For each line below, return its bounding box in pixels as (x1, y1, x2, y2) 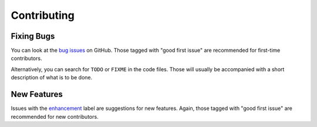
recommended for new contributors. (11, 113, 99, 120)
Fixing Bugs (11, 31, 55, 41)
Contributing (11, 9, 75, 22)
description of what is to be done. (11, 74, 93, 81)
